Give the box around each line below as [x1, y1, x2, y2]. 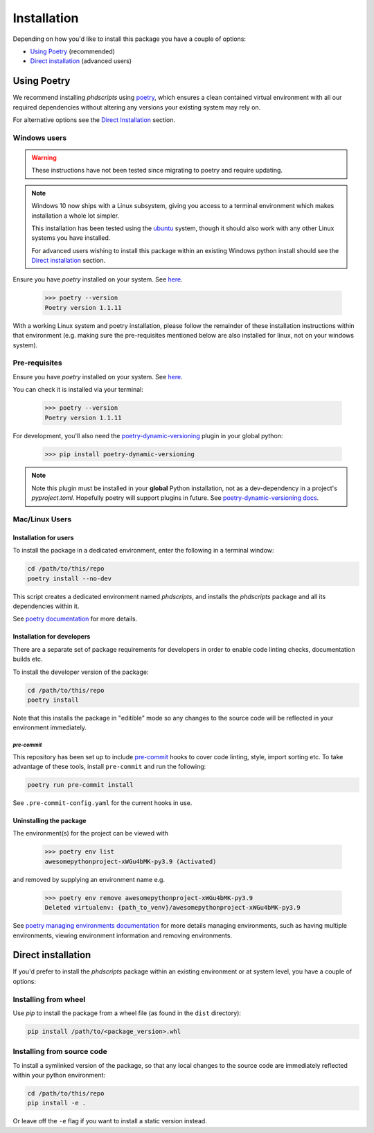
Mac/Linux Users [12, 514, 72, 524]
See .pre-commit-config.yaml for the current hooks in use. [12, 799, 193, 807]
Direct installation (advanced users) [30, 57, 132, 65]
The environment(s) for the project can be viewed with [12, 829, 169, 838]
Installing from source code [12, 1047, 107, 1057]
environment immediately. [12, 723, 87, 732]
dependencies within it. [12, 602, 80, 610]
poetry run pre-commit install [27, 781, 134, 789]
